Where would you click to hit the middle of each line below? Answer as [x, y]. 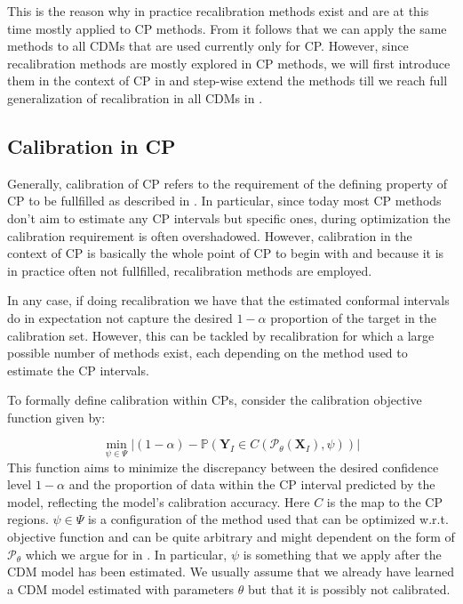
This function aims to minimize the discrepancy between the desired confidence [223, 467]
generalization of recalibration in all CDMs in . [135, 97]
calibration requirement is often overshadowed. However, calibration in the [210, 235]
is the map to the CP [384, 501]
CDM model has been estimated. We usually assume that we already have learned [231, 572]
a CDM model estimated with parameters [121, 588]
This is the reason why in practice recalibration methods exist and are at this [218, 11]
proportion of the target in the [353, 317]
